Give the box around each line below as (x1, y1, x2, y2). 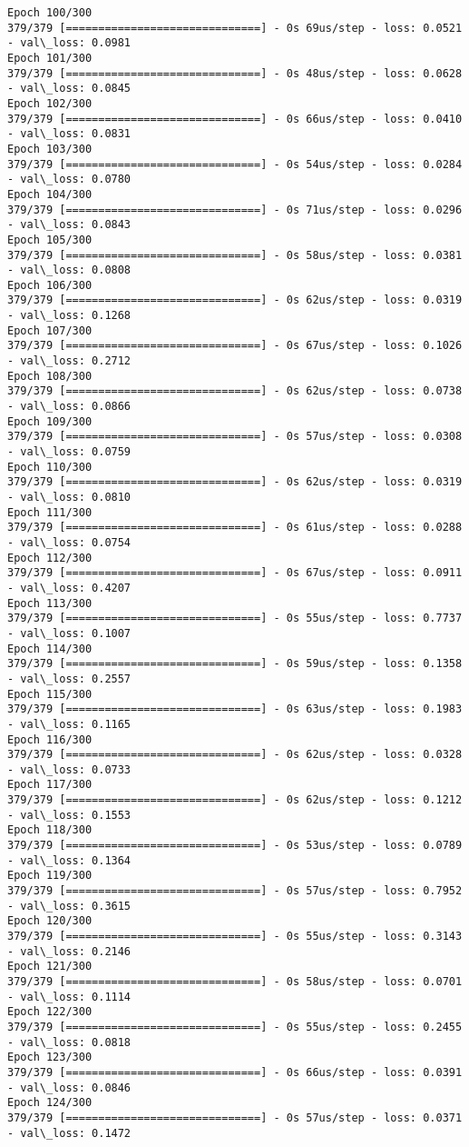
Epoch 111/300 (7, 505, 93, 519)
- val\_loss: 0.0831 (7, 127, 132, 141)
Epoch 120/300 (7, 914, 93, 928)
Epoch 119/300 (7, 869, 93, 883)
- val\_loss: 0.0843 (7, 218, 132, 232)
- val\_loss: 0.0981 (7, 36, 132, 50)
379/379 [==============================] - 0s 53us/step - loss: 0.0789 (7, 839, 463, 853)
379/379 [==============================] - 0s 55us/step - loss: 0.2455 (7, 1020, 463, 1033)
